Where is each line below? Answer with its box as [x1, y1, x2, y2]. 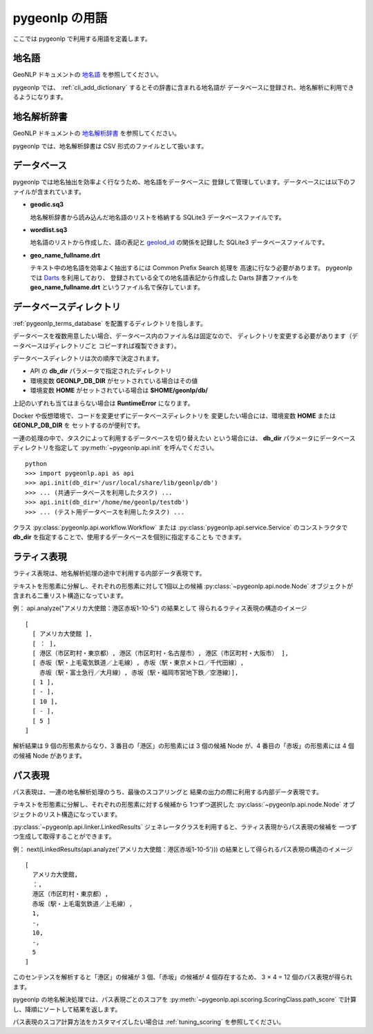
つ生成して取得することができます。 [12, 832, 115, 841]
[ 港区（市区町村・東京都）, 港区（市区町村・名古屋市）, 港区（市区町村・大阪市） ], [32, 649, 289, 657]
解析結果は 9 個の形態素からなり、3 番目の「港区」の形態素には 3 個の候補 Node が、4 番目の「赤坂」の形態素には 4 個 [12, 742, 355, 750]
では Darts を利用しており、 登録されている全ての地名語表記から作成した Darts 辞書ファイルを [30, 273, 298, 282]
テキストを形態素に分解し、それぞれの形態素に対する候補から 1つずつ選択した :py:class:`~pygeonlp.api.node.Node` [12, 801, 342, 809]
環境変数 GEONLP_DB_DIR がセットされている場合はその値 [30, 376, 198, 384]
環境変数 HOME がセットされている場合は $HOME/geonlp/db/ [30, 387, 209, 395]
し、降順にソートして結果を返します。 [12, 1005, 122, 1013]
